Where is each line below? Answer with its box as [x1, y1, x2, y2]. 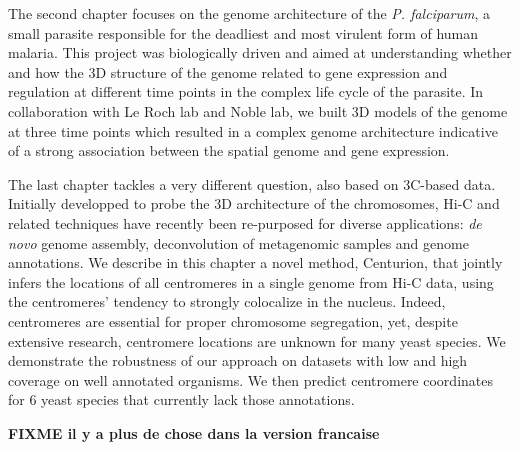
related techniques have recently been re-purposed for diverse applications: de [8, 212, 482, 233]
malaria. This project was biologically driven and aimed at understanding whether [8, 42, 512, 63]
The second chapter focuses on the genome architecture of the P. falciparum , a [8, 3, 490, 23]
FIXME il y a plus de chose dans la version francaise [8, 422, 380, 443]
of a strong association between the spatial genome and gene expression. [8, 140, 450, 161]
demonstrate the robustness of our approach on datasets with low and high [8, 350, 468, 371]
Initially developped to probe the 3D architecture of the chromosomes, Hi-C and [8, 193, 500, 214]
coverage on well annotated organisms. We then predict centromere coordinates [8, 369, 493, 390]
